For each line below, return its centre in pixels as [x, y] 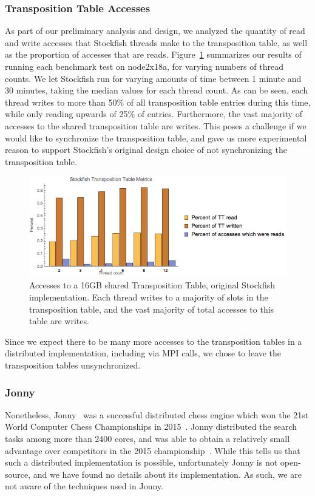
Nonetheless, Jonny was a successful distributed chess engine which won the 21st [157, 414]
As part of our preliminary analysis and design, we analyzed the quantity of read [155, 31]
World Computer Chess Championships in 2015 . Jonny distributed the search [151, 426]
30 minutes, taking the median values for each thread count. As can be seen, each [157, 90]
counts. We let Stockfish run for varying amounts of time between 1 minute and [153, 78]
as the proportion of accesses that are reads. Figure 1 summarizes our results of [153, 54]
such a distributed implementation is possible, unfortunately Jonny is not [141, 462]
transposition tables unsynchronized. [73, 365]
